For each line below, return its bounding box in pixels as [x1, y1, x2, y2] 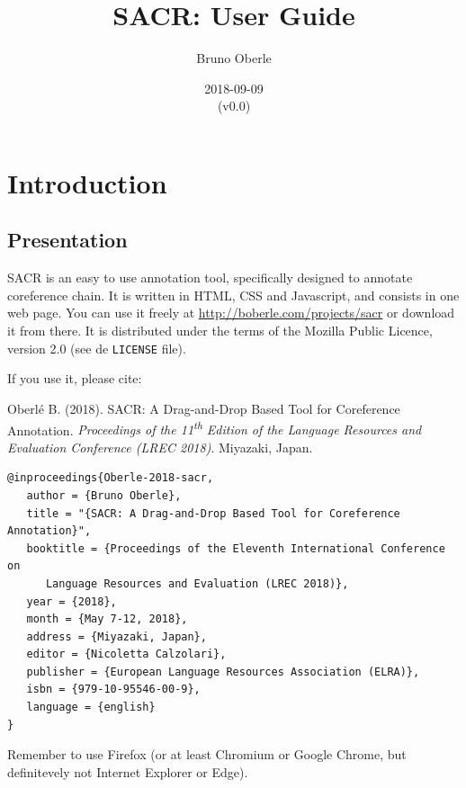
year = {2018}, [26, 595, 117, 608]
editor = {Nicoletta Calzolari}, [26, 648, 227, 661]
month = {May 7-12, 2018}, [26, 613, 188, 626]
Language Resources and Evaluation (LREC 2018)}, [45, 577, 349, 590]
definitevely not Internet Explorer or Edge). [7, 762, 248, 781]
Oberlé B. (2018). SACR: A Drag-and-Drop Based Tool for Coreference [7, 398, 400, 417]
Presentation [7, 226, 128, 254]
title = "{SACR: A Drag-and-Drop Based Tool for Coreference [26, 506, 400, 520]
